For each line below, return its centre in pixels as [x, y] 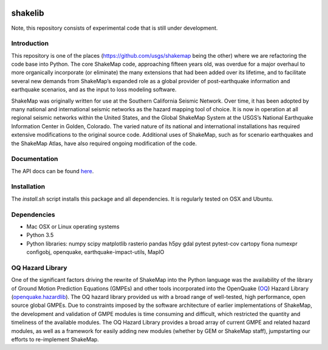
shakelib [28, 13]
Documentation [35, 159]
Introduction [30, 44]
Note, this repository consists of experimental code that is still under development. [114, 28]
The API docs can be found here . [53, 171]
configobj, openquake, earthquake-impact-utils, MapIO [95, 252]
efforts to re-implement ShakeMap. [55, 340]
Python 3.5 [40, 235]
